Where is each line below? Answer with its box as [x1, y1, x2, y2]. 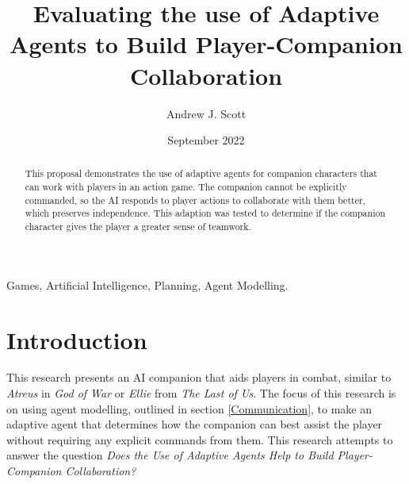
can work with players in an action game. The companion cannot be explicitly [25, 180, 347, 194]
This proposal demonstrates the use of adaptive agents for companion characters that [25, 167, 377, 180]
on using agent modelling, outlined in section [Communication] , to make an [6, 400, 373, 417]
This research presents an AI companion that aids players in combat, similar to [6, 369, 392, 386]
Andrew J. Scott [166, 105, 247, 121]
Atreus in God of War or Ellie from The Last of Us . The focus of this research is [6, 385, 396, 401]
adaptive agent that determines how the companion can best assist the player [6, 416, 383, 432]
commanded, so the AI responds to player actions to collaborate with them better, [25, 193, 365, 206]
